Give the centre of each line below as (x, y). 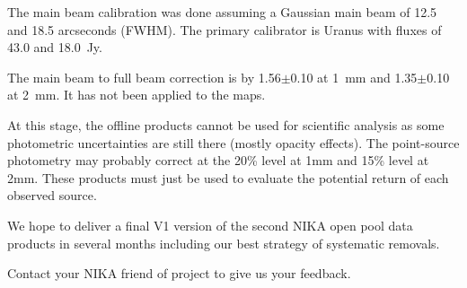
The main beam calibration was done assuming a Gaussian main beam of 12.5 (222, 12)
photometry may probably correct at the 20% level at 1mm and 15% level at (218, 160)
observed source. (52, 195)
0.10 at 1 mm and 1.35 (354, 77)
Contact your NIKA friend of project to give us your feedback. (179, 273)
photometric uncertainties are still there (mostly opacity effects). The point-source (233, 142)
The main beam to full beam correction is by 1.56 (144, 77)
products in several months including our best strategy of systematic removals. (224, 243)
